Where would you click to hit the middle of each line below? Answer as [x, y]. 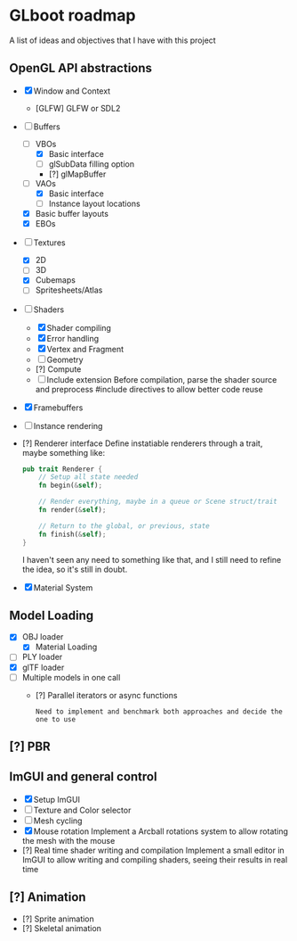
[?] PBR [30, 747]
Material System [63, 587]
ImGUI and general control [83, 777]
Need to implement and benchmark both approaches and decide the [159, 711]
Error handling [73, 338]
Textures [49, 243]
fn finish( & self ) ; [72, 534]
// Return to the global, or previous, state [124, 526]
